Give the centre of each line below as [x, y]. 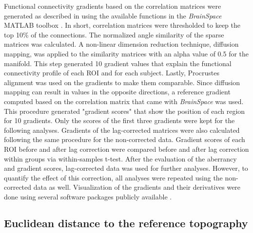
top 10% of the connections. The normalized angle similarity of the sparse [114, 34]
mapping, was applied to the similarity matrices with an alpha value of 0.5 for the [126, 53]
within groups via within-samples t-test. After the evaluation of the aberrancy [120, 158]
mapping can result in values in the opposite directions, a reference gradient [117, 92]
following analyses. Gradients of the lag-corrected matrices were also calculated [122, 130]
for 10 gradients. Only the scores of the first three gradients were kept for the [119, 120]
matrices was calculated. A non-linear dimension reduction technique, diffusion [121, 44]
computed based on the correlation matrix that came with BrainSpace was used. [124, 101]
